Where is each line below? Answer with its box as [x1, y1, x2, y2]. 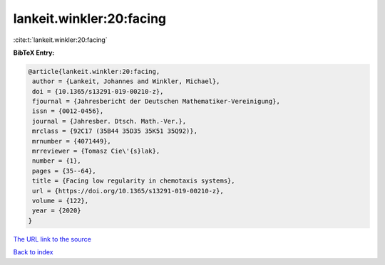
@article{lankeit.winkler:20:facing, [28, 67, 160, 75]
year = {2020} [32, 207, 81, 215]
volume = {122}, [32, 197, 89, 205]
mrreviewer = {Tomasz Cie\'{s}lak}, [32, 147, 160, 156]
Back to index [13, 248, 53, 256]
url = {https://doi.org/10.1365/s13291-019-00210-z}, [32, 187, 224, 195]
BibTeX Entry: [13, 48, 55, 57]
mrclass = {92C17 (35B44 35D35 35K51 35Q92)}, [32, 127, 197, 135]
